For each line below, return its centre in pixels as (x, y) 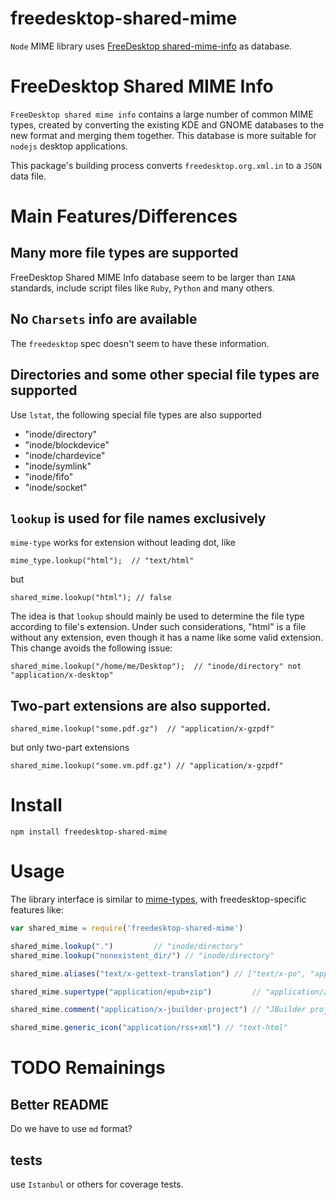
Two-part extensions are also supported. (141, 705)
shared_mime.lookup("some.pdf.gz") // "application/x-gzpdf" (142, 729)
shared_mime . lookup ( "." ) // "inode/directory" (127, 946)
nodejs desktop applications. (69, 146)
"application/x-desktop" (62, 675)
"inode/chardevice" (65, 455)
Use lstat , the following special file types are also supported (136, 414)
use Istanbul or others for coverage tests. (97, 1184)
